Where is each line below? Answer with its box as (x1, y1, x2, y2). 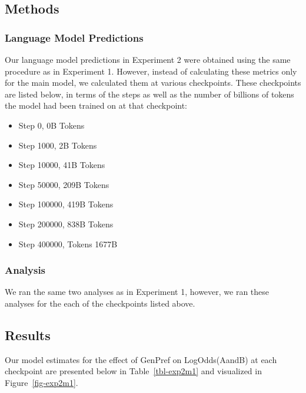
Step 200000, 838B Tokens (18, 217, 114, 230)
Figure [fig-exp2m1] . (5, 376, 78, 388)
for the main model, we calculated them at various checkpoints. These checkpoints (5, 76, 301, 89)
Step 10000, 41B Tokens (18, 159, 105, 171)
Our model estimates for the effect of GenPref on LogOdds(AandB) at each (5, 353, 277, 365)
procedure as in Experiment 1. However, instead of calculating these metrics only (5, 65, 297, 77)
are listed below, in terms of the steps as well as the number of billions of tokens (5, 88, 294, 100)
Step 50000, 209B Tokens (18, 178, 109, 190)
